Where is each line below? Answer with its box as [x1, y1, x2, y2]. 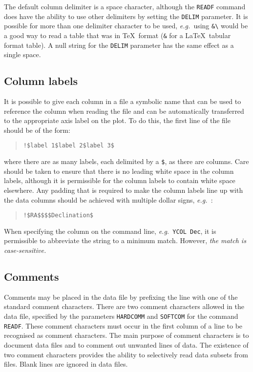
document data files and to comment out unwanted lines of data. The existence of [4, 339, 249, 350]
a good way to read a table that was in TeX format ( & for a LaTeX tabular [4, 30, 231, 40]
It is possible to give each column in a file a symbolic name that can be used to [4, 96, 241, 106]
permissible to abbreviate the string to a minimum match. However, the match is [4, 235, 246, 246]
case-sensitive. [4, 245, 46, 255]
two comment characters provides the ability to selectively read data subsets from [4, 349, 248, 359]
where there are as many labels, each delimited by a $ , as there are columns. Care [4, 156, 249, 166]
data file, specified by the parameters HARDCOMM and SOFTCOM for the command [4, 311, 238, 321]
